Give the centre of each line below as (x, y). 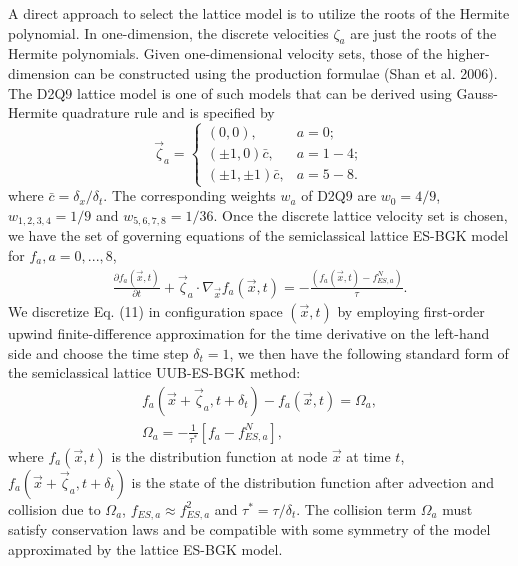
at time (368, 455)
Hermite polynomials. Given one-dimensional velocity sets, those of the (225, 53)
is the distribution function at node (219, 455)
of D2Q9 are (339, 195)
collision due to (54, 508)
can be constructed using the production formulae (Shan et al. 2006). (286, 72)
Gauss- (477, 92)
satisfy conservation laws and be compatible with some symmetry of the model (249, 529)
